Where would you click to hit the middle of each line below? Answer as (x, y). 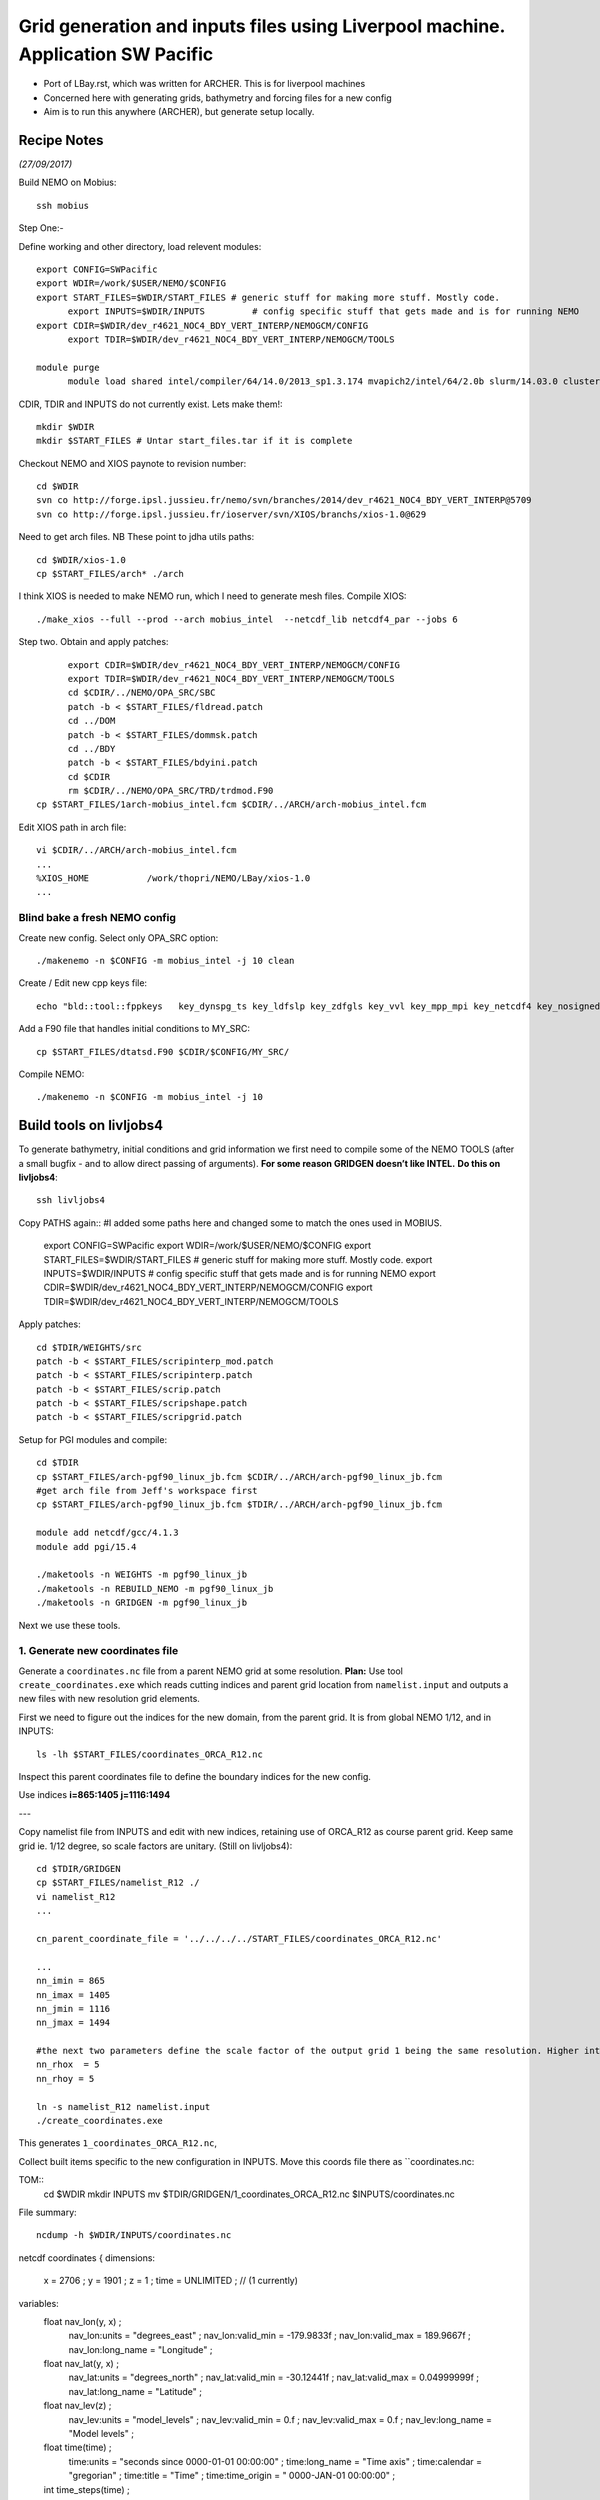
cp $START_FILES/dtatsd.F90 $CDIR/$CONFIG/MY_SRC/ (163, 1051)
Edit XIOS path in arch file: (72, 827)
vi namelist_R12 (76, 1896)
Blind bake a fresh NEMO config (97, 918)
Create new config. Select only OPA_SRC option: (118, 937)
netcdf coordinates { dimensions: (86, 2257)
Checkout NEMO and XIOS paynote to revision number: (132, 463)
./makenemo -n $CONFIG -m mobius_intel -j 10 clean (165, 960)
